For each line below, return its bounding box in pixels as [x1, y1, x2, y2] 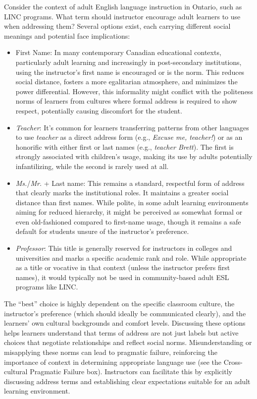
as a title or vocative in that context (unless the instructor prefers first [15, 262, 230, 273]
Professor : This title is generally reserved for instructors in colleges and [15, 243, 232, 253]
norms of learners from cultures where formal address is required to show [15, 96, 237, 106]
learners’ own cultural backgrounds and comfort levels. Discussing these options [4, 318, 246, 328]
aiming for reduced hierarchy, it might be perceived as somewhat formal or [15, 207, 243, 217]
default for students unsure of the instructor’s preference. [15, 226, 189, 236]
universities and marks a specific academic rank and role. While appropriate [15, 252, 247, 263]
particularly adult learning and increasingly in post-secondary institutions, [15, 57, 242, 67]
